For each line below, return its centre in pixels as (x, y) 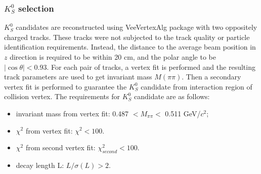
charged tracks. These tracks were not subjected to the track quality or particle (127, 37)
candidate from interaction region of (197, 86)
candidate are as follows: (172, 96)
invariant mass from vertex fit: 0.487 (72, 113)
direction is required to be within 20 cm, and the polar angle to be (113, 57)
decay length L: (40, 165)
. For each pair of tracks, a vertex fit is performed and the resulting (151, 67)
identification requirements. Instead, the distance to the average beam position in (130, 47)
